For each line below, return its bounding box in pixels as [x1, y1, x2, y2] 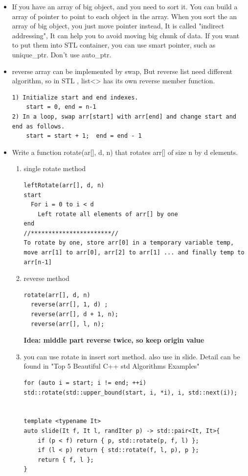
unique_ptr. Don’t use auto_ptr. [12, 49, 112, 59]
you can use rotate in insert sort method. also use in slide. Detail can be [23, 351, 240, 361]
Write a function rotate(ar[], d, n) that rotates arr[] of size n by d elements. [12, 147, 238, 157]
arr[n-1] [23, 258, 52, 266]
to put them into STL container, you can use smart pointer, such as [12, 40, 216, 50]
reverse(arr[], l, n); [30, 320, 105, 327]
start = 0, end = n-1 [26, 103, 96, 111]
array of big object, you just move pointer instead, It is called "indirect [12, 21, 225, 31]
